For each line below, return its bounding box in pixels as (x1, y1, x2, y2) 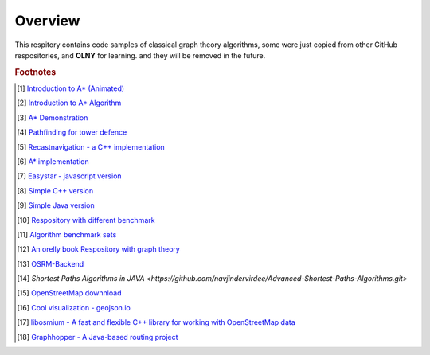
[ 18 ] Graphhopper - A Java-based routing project (17, 332, 178, 341)
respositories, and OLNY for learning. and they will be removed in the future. (14, 50, 266, 60)
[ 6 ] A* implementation (17, 156, 89, 166)
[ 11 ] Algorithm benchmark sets (17, 229, 117, 239)
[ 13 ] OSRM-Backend (17, 259, 84, 268)
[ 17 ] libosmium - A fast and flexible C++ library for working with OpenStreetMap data (17, 318, 296, 327)
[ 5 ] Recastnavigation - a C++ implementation (17, 142, 165, 151)
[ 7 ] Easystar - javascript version (17, 171, 123, 181)
